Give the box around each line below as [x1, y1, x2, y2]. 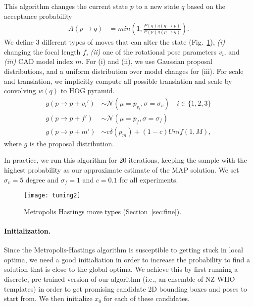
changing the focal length [4, 46, 81, 57]
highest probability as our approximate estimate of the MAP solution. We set [4, 165, 239, 175]
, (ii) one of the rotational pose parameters [86, 46, 216, 57]
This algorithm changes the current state [4, 1, 128, 11]
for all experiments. [119, 174, 178, 184]
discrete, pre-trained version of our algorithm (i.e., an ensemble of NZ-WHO [4, 274, 235, 284]
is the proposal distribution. [29, 138, 114, 148]
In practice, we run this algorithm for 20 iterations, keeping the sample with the [4, 155, 247, 165]
